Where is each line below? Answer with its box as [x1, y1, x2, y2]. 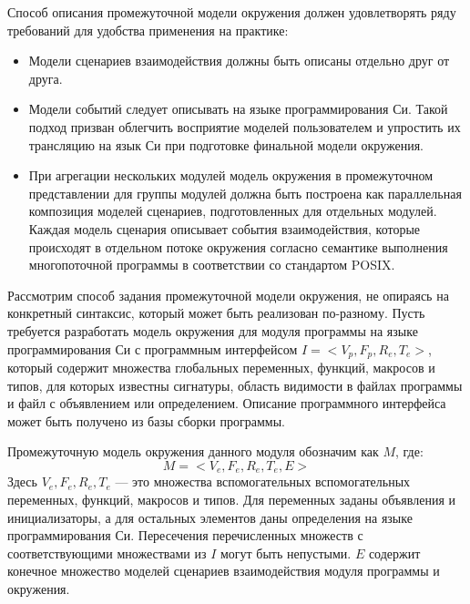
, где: [395, 442, 424, 461]
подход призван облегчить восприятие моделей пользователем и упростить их [28, 117, 461, 136]
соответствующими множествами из [7, 543, 207, 562]
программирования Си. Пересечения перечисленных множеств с [7, 526, 363, 545]
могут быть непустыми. [220, 543, 352, 562]
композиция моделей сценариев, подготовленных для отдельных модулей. [28, 201, 437, 220]
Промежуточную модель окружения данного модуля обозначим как [7, 442, 379, 461]
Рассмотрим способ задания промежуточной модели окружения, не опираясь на [7, 285, 449, 304]
